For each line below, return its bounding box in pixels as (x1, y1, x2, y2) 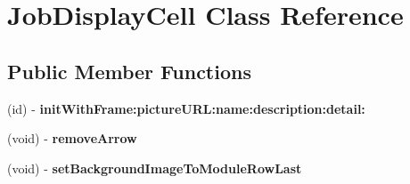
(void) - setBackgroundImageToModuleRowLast (7, 158, 302, 177)
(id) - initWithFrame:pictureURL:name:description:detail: (7, 99, 365, 117)
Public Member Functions (7, 57, 251, 84)
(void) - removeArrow (7, 129, 137, 148)
